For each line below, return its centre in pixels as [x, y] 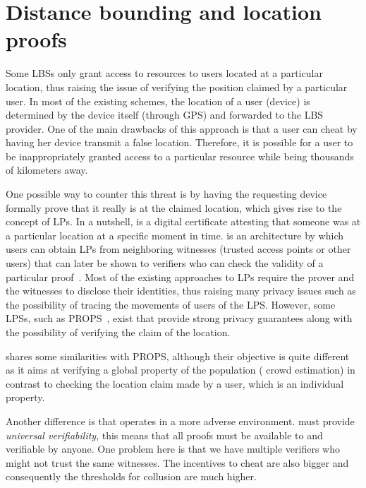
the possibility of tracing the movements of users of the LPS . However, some [171, 304]
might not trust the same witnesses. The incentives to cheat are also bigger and [177, 462]
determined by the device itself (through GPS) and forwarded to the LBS [165, 115]
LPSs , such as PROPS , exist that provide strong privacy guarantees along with [179, 318]
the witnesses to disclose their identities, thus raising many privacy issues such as [181, 291]
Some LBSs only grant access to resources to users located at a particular [164, 73]
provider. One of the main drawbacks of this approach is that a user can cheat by [182, 128]
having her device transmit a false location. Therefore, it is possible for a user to [179, 142]
